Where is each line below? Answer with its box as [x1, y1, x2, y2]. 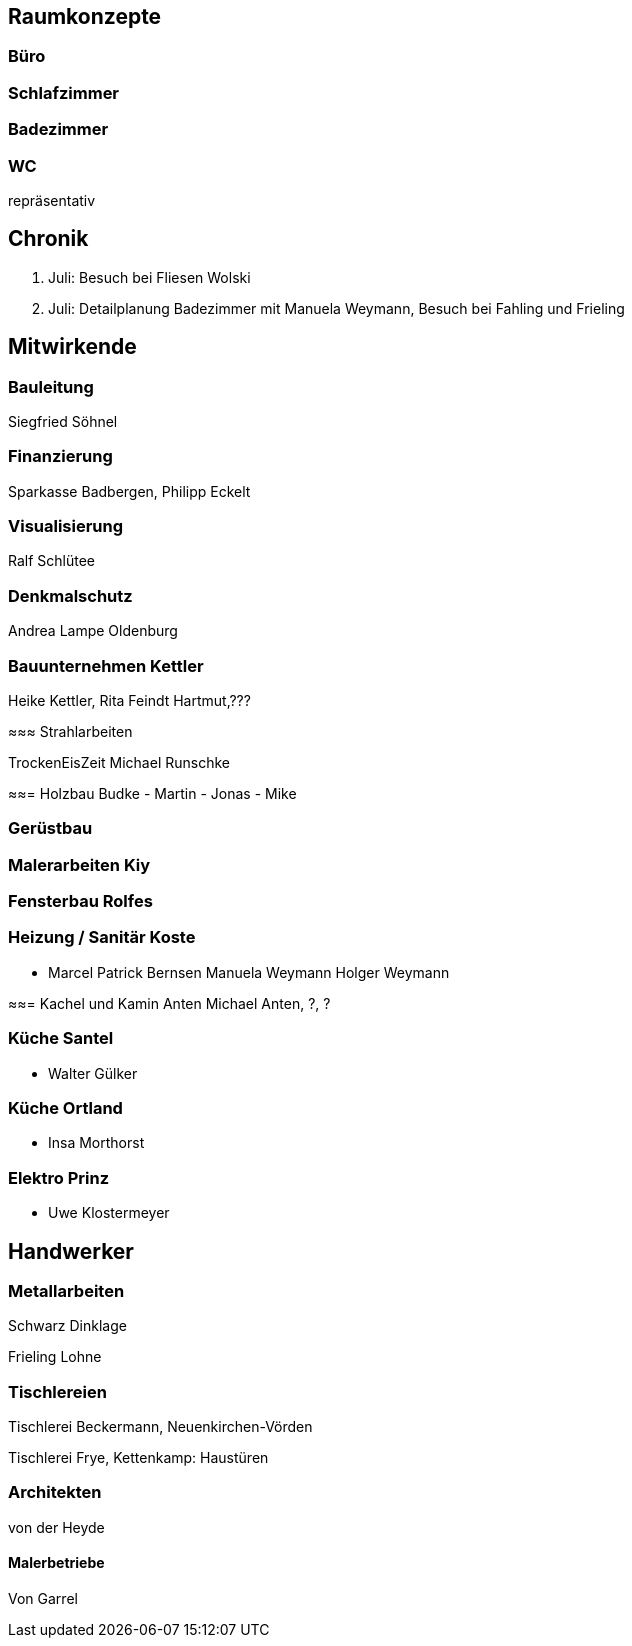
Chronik [8, 226, 89, 252]
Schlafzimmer [8, 82, 120, 103]
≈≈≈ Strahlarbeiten [8, 722, 133, 740]
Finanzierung [8, 446, 113, 467]
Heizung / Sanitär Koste [8, 927, 196, 948]
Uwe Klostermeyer [48, 1204, 170, 1222]
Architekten [8, 1482, 102, 1503]
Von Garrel [8, 1590, 78, 1608]
